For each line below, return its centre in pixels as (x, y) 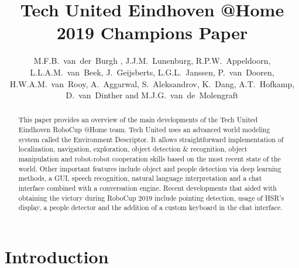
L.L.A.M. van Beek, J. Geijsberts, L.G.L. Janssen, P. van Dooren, (152, 72)
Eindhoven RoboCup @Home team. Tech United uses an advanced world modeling (144, 130)
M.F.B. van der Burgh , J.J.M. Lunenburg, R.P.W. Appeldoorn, (152, 61)
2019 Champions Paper (152, 32)
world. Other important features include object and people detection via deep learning (150, 168)
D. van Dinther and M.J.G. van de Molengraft (152, 95)
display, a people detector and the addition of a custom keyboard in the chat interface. (150, 207)
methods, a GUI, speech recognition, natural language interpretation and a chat (140, 178)
